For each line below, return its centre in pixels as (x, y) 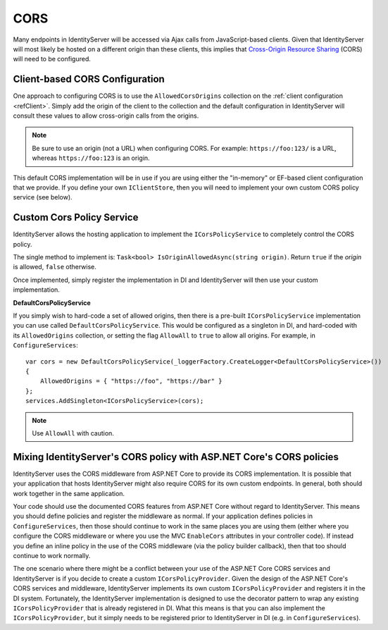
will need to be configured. (52, 59)
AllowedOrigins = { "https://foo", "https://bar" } (131, 381)
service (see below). (43, 197)
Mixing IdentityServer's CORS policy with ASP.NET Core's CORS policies (176, 457)
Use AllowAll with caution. (73, 433)
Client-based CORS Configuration (89, 79)
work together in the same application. (69, 493)
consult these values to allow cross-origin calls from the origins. (106, 116)
